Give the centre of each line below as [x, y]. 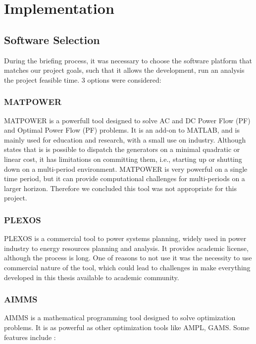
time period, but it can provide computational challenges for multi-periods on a [125, 178]
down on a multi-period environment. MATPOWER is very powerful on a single [126, 169]
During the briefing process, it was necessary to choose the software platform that [128, 60]
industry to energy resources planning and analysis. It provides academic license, [126, 248]
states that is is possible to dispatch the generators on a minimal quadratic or [122, 149]
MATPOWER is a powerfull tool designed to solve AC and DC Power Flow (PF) [127, 120]
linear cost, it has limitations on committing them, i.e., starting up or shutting [123, 159]
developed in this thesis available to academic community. [92, 277]
